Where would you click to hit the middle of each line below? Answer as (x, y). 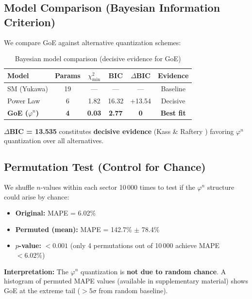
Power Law (24, 100)
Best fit (173, 112)
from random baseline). (133, 290)
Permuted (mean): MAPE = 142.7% (74, 229)
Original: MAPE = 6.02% (56, 213)
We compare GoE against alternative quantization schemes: (92, 42)
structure (221, 187)
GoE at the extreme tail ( (42, 290)
